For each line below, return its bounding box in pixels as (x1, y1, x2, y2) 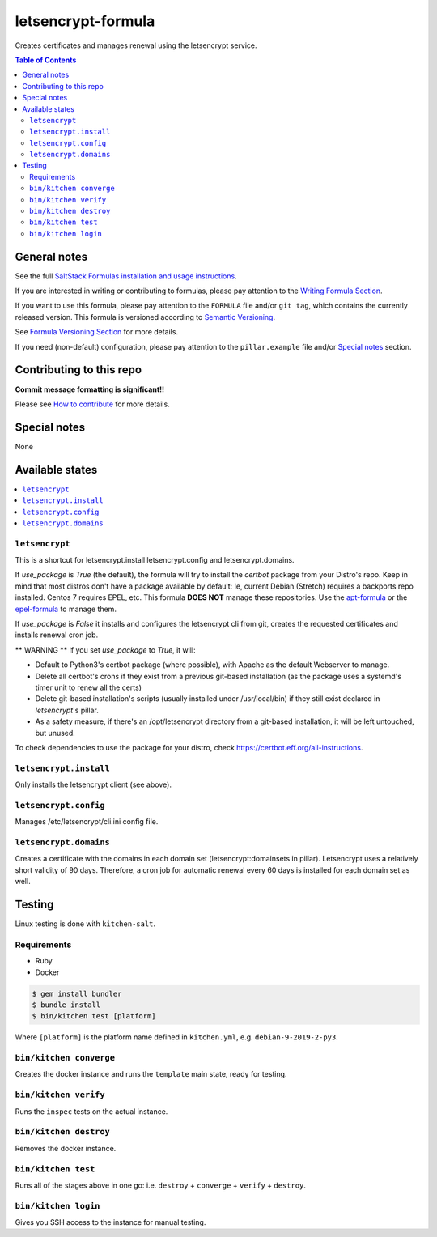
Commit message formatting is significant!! (15, 385, 165, 394)
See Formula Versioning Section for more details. (15, 327, 178, 337)
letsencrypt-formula (15, 12, 155, 30)
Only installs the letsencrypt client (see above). (15, 780, 172, 789)
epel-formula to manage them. (15, 604, 117, 614)
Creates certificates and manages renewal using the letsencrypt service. (15, 40, 258, 50)
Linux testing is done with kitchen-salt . (15, 919, 156, 929)
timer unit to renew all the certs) (35, 682, 142, 692)
